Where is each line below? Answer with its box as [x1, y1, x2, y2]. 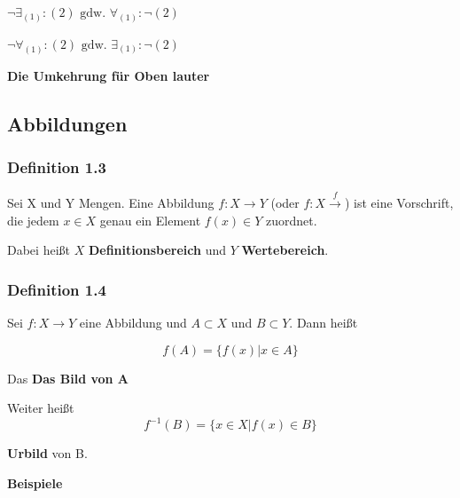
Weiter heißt [7, 399, 74, 417]
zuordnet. [266, 210, 317, 229]
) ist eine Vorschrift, [344, 194, 454, 212]
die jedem [7, 210, 59, 229]
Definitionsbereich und [88, 241, 227, 259]
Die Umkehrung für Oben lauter [7, 66, 210, 84]
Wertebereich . [241, 241, 329, 259]
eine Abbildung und [79, 313, 187, 332]
